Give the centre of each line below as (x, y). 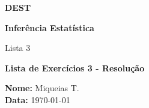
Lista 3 (18, 48)
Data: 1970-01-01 (38, 99)
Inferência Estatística (50, 27)
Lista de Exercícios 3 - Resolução (75, 67)
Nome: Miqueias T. (42, 88)
